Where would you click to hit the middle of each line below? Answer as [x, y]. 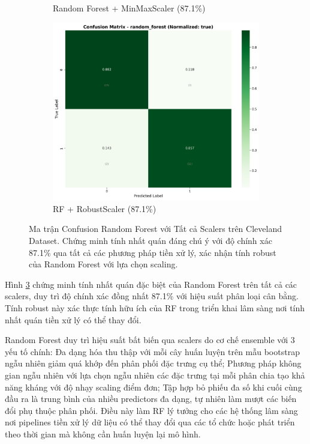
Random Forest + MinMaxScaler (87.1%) [129, 8]
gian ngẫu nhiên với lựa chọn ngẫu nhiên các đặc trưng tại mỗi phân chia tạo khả [155, 375]
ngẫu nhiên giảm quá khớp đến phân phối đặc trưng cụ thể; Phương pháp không [153, 363]
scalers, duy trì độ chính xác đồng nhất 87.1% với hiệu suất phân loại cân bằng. [152, 296]
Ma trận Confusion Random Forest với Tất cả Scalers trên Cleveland [155, 229]
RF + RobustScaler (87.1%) [105, 208]
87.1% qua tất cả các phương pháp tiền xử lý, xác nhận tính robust [153, 252]
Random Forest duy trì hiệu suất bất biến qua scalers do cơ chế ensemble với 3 [150, 340]
